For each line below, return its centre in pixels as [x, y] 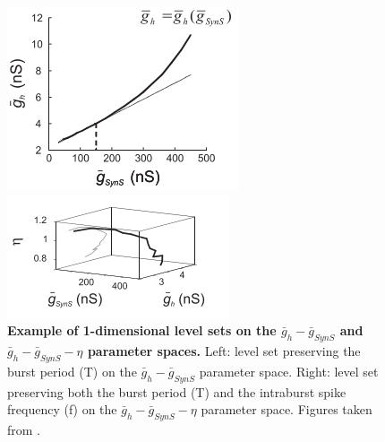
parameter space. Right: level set [289, 371]
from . [24, 429]
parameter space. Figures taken [287, 409]
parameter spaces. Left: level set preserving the [224, 350]
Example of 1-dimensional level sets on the [142, 330]
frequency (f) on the [62, 409]
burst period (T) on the [72, 371]
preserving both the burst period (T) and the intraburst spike [177, 391]
